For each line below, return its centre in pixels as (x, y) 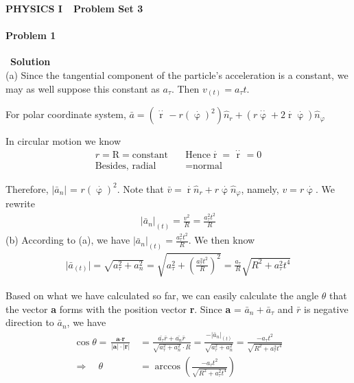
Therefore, (27, 188)
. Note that (140, 188)
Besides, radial (126, 166)
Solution (31, 61)
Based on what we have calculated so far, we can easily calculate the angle (162, 295)
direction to (30, 322)
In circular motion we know (63, 141)
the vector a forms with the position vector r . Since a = (123, 309)
